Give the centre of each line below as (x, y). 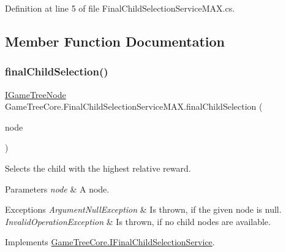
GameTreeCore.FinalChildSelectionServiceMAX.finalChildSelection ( (134, 106)
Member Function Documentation (115, 41)
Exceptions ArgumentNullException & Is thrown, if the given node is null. (143, 209)
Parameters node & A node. (57, 189)
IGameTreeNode (36, 94)
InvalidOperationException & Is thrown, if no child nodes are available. (138, 221)
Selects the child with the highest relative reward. (98, 168)
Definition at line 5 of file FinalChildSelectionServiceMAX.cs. (120, 8)
